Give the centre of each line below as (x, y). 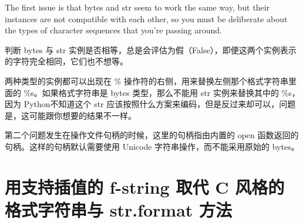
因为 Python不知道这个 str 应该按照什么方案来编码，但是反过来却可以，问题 (150, 104)
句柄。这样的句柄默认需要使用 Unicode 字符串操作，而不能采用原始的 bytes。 (152, 146)
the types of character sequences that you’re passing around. (113, 30)
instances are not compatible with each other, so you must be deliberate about (146, 18)
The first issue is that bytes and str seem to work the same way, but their (137, 7)
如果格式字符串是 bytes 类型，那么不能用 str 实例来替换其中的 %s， (171, 92)
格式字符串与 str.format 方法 (119, 209)
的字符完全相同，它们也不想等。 (66, 61)
